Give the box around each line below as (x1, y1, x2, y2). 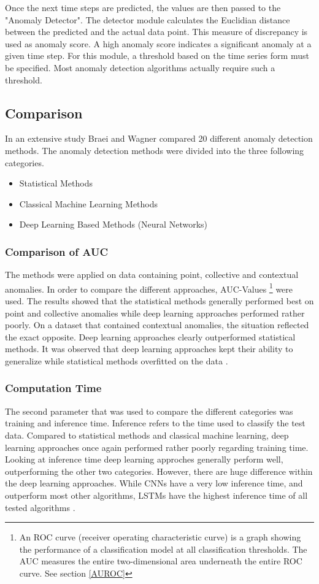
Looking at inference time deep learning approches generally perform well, (5, 453, 283, 466)
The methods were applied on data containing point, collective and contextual (5, 268, 299, 281)
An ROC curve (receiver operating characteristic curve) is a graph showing (19, 531, 301, 544)
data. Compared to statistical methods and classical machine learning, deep (5, 428, 289, 441)
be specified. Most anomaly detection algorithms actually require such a (5, 61, 275, 74)
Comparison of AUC (5, 244, 108, 259)
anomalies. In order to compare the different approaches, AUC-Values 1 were (5, 280, 293, 295)
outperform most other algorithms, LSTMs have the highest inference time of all (5, 488, 308, 501)
